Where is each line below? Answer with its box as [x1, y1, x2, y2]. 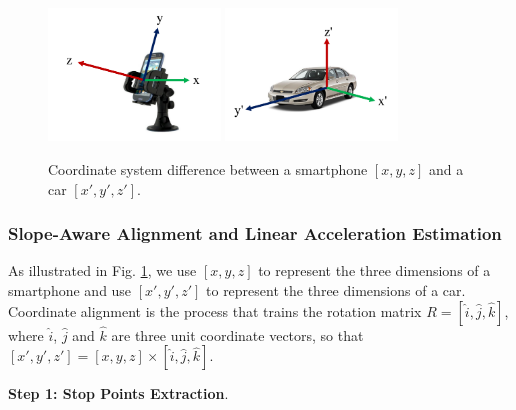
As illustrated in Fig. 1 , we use [8, 260, 197, 281]
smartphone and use [8, 280, 132, 301]
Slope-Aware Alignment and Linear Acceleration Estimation [8, 221, 502, 246]
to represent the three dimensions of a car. [206, 280, 466, 301]
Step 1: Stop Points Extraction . [8, 383, 229, 404]
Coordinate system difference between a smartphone [48, 159, 368, 180]
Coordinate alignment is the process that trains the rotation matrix [8, 300, 422, 321]
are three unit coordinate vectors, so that [111, 324, 364, 345]
